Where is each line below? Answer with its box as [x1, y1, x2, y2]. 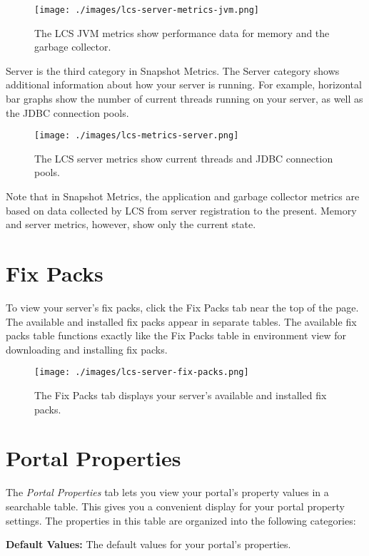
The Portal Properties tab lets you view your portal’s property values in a [6, 485, 329, 500]
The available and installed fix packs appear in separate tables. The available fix [6, 314, 357, 329]
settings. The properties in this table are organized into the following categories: [6, 513, 356, 527]
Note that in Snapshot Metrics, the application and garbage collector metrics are [6, 189, 360, 204]
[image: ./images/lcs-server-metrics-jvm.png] [34, 5, 259, 15]
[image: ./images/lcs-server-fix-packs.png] [34, 367, 249, 378]
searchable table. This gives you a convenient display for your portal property [6, 498, 345, 513]
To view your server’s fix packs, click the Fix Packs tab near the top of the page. [6, 299, 359, 314]
